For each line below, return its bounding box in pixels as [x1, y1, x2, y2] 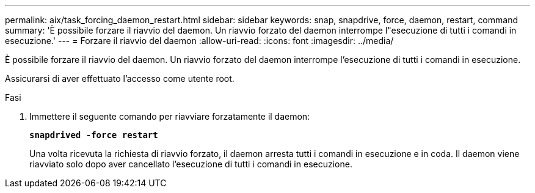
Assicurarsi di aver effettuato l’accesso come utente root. [5, 73, 235, 84]
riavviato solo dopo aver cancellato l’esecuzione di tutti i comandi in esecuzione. [29, 159, 352, 169]
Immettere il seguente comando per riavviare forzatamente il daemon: [29, 111, 310, 122]
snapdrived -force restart [29, 130, 158, 140]
